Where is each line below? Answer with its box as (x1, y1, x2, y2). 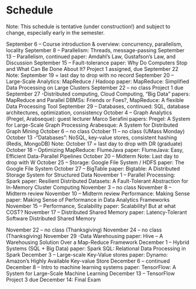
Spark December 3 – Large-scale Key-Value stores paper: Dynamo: (6, 251, 169, 258)
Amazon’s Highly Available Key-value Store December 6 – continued (6, 257, 170, 264)
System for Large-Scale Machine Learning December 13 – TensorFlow (6, 270, 176, 277)
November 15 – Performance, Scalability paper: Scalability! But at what (6, 202, 176, 209)
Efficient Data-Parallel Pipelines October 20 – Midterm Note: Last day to (6, 152, 179, 159)
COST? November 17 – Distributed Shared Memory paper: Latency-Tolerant (6, 209, 187, 216)
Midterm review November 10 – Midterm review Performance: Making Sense (6, 190, 190, 197)
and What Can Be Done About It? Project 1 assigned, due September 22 (6, 65, 178, 72)
